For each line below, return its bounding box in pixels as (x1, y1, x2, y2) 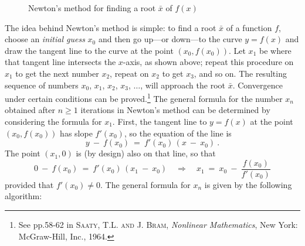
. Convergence (232, 78, 283, 91)
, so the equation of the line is (124, 127, 232, 139)
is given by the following (204, 178, 292, 190)
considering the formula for (5, 115, 102, 127)
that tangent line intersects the (5, 56, 116, 68)
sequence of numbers (5, 78, 79, 91)
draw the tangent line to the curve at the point (5, 44, 174, 56)
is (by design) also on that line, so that (76, 147, 216, 159)
